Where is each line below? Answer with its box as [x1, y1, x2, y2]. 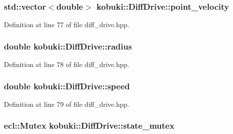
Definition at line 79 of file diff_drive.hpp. [4, 99, 129, 109]
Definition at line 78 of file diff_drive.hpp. [4, 59, 129, 69]
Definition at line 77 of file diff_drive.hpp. [4, 19, 129, 30]
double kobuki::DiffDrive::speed [4, 80, 130, 92]
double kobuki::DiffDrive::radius [4, 40, 132, 52]
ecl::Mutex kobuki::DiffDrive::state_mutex [4, 119, 175, 132]
